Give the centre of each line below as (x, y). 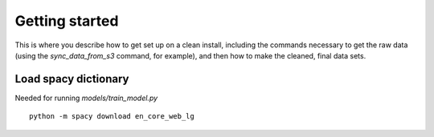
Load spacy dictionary (72, 79)
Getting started (67, 21)
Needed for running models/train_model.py (86, 98)
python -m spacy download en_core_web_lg (112, 117)
